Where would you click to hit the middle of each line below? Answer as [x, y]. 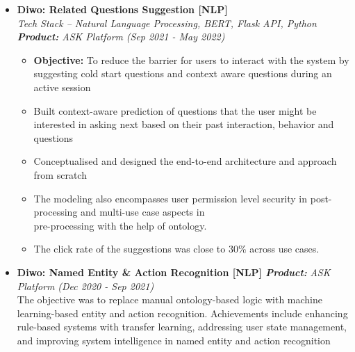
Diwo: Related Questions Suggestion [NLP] [122, 9]
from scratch [60, 174]
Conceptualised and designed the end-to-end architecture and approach [185, 161]
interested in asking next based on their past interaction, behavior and [184, 124]
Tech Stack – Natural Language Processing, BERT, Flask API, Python [167, 23]
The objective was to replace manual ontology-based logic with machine [170, 299]
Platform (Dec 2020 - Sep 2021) [85, 286]
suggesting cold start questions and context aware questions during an [183, 73]
